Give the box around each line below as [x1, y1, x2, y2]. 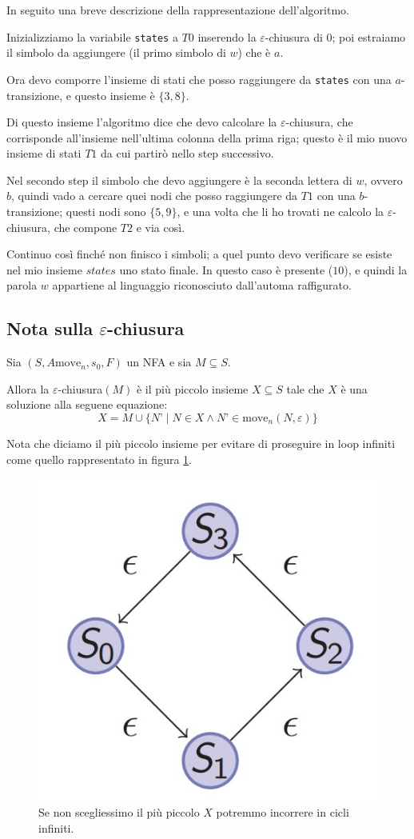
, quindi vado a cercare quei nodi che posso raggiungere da [11, 187, 298, 204]
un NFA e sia [126, 354, 192, 370]
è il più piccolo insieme [136, 380, 249, 397]
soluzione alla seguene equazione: [6, 396, 168, 413]
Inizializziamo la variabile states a [6, 28, 178, 45]
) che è [237, 44, 271, 61]
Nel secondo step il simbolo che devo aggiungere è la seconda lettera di [6, 171, 352, 188]
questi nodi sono [66, 203, 146, 220]
